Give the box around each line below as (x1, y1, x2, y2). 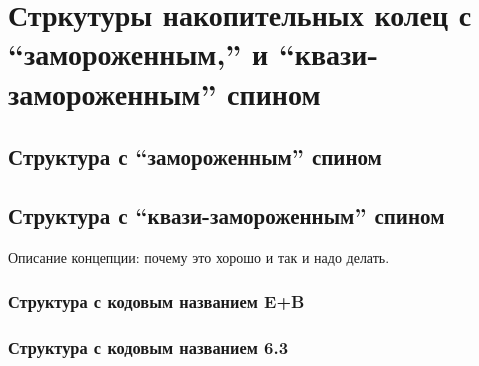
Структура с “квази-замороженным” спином (8, 199, 445, 230)
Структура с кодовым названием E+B (8, 289, 305, 314)
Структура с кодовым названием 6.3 (8, 335, 289, 360)
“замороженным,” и (8, 33, 269, 74)
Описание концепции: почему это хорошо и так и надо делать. (8, 246, 390, 267)
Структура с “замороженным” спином (8, 141, 382, 172)
